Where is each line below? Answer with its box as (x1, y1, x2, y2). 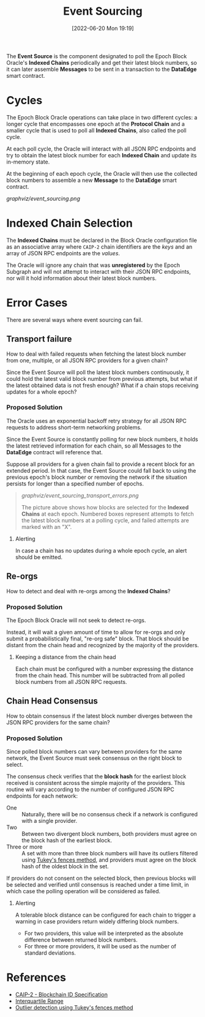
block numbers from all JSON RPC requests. (15, 678, 127, 685)
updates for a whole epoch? (6, 388, 77, 396)
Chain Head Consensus (6, 696, 98, 707)
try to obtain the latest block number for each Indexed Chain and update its (6, 151, 197, 159)
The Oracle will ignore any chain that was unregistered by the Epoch (6, 261, 181, 269)
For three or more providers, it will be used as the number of (24, 943, 176, 950)
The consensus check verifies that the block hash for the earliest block (6, 773, 187, 780)
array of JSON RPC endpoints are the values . (6, 249, 121, 257)
